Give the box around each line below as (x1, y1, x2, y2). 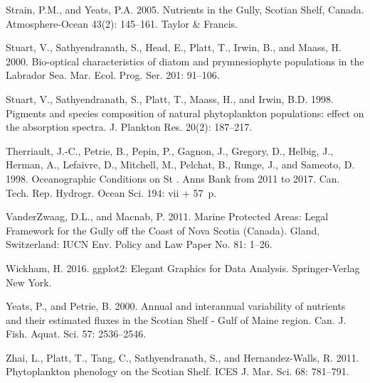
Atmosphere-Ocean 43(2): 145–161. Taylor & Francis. (6, 16, 238, 31)
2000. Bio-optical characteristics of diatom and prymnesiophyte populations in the (6, 53, 364, 68)
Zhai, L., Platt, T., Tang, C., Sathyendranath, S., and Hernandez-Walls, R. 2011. (6, 350, 359, 365)
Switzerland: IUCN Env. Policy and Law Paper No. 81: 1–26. (6, 237, 273, 252)
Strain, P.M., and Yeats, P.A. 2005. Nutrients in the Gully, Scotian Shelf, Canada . (6, 2, 364, 16)
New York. (6, 274, 52, 289)
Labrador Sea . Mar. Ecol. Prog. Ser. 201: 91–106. (6, 68, 220, 82)
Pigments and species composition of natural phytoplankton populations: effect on (6, 105, 364, 120)
